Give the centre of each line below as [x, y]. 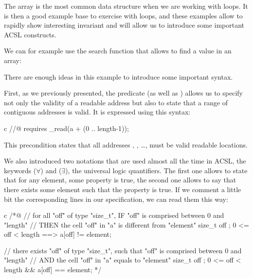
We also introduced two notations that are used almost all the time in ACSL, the [125, 161]
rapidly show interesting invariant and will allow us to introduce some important [124, 25]
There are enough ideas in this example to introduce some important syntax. [118, 76]
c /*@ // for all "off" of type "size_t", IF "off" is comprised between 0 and [114, 215]
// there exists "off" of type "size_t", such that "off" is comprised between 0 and [123, 250]
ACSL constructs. [30, 34]
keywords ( [20, 170]
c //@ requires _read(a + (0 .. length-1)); [66, 128]
